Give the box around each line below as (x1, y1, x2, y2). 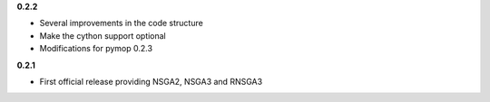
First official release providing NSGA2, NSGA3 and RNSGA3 (39, 76, 263, 87)
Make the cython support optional (39, 30, 167, 41)
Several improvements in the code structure (39, 18, 203, 29)
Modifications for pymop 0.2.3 (39, 43, 153, 54)
